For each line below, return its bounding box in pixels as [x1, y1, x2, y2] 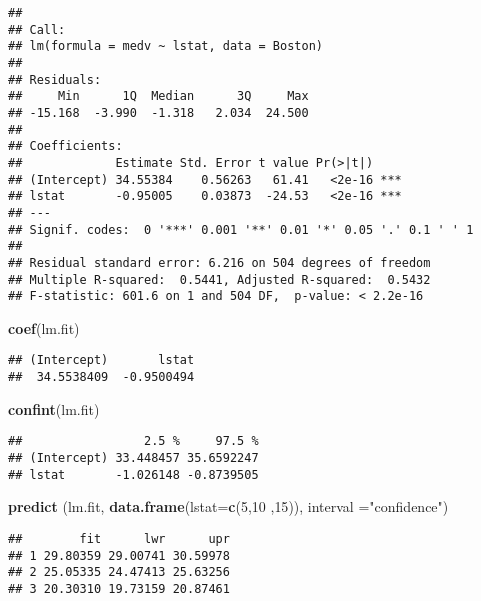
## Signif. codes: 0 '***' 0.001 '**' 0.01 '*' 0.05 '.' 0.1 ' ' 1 [8, 222, 474, 237]
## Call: [8, 22, 66, 37]
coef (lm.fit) [8, 317, 80, 338]
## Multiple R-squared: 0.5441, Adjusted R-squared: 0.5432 [8, 272, 431, 287]
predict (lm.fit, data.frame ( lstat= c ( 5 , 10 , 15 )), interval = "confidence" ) [8, 496, 449, 517]
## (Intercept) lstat [8, 353, 195, 368]
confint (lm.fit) [8, 398, 100, 419]
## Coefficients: [8, 139, 123, 154]
